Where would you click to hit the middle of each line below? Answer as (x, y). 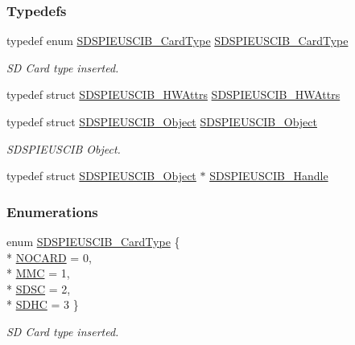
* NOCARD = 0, (49, 257)
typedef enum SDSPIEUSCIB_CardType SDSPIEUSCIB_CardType (177, 41)
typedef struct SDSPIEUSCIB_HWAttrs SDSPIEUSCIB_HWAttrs (173, 94)
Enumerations (52, 211)
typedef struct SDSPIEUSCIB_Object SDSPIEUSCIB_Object (162, 121)
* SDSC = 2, (39, 288)
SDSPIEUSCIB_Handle (269, 176)
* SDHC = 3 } (43, 304)
